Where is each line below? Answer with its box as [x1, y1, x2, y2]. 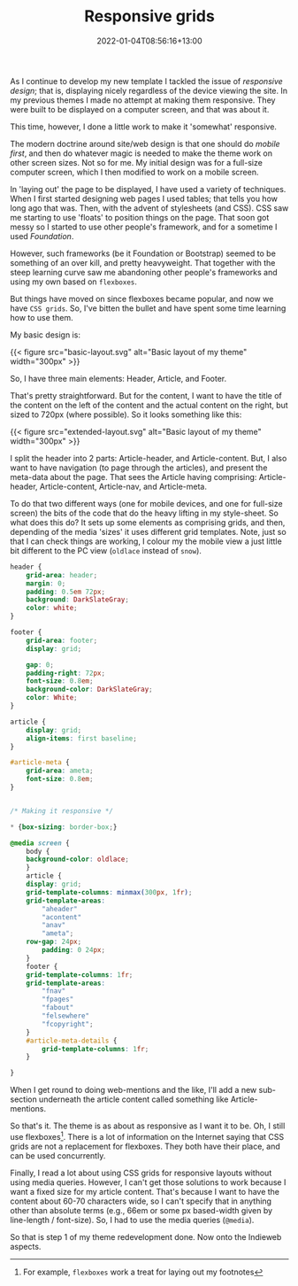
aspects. [10, 1241, 42, 1251]
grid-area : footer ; [26, 636, 98, 645]
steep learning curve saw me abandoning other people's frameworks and [10, 267, 278, 277]
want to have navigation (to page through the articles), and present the [10, 462, 268, 473]
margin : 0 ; [26, 578, 66, 588]
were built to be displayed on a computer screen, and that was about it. [10, 104, 270, 114]
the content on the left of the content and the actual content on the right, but [10, 399, 288, 410]
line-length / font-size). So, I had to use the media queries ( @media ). [10, 1214, 255, 1225]
